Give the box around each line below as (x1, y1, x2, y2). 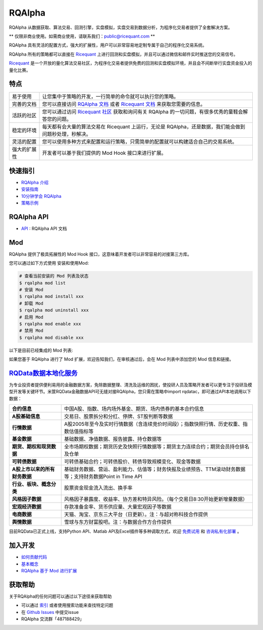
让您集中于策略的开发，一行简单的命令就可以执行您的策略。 (42, 93, 179, 100)
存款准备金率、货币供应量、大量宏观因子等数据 (64, 504, 171, 510)
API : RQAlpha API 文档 (21, 226, 67, 231)
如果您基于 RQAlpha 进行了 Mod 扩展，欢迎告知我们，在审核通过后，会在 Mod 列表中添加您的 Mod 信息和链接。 (9, 357, 234, 362)
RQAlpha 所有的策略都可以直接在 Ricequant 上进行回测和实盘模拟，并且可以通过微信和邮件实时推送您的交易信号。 (9, 51, 238, 57)
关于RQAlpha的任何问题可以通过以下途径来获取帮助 (9, 593, 112, 599)
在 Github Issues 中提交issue (21, 609, 79, 615)
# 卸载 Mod (19, 300, 44, 306)
